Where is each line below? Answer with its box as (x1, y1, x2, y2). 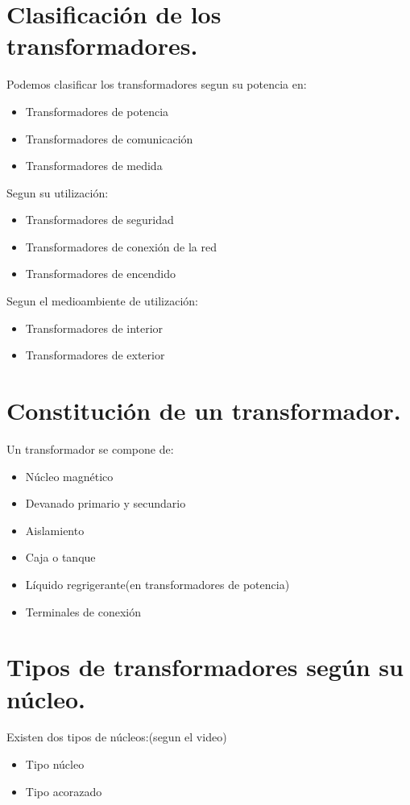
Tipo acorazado (25, 782, 102, 799)
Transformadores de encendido (25, 265, 176, 282)
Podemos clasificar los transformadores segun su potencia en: (6, 76, 307, 93)
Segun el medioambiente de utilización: (6, 293, 198, 309)
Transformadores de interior (25, 319, 164, 336)
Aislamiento (25, 521, 85, 538)
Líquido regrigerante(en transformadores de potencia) (25, 575, 290, 592)
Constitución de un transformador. (6, 394, 401, 427)
